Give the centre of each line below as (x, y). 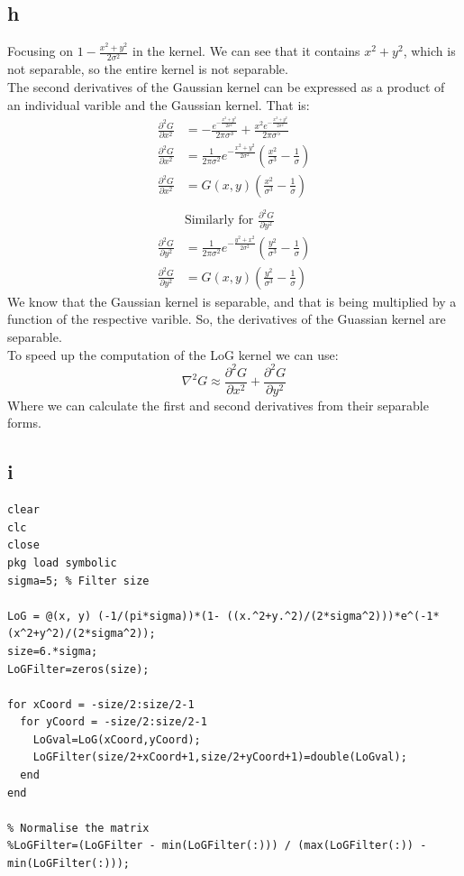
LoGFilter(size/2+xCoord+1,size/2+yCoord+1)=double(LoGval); (220, 757)
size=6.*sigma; (53, 651)
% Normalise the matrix (78, 828)
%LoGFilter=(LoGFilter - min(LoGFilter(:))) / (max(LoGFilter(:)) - (217, 846)
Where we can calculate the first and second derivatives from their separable (218, 405)
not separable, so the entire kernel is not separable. (148, 69)
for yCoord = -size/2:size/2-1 (114, 722)
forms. (24, 423)
